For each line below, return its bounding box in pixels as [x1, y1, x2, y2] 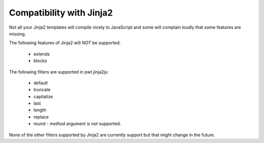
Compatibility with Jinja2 [9, 7, 113, 18]
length [33, 107, 46, 113]
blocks [33, 58, 47, 64]
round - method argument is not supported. [33, 121, 121, 126]
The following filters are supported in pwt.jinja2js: [9, 69, 109, 75]
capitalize [33, 93, 53, 99]
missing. [9, 31, 26, 36]
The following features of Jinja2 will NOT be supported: [9, 40, 121, 46]
